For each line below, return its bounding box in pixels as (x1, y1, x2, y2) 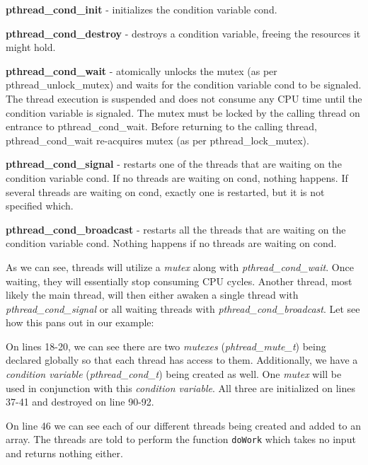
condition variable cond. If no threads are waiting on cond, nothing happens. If (6, 170, 348, 185)
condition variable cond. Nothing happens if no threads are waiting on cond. (6, 236, 337, 251)
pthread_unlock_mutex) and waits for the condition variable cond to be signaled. (6, 77, 362, 92)
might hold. (6, 40, 56, 54)
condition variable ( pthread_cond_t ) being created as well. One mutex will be (6, 367, 342, 381)
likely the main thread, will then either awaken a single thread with (6, 287, 299, 302)
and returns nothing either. (6, 446, 123, 461)
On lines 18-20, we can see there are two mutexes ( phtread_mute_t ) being (6, 338, 326, 353)
